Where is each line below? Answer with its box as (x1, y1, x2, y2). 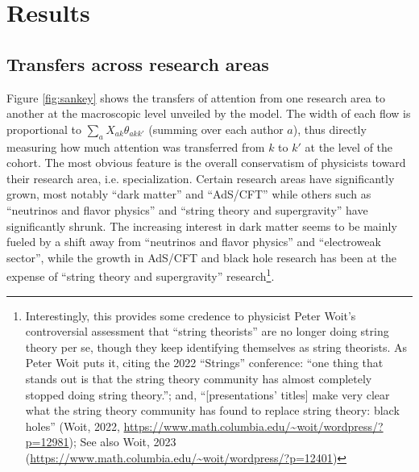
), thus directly (292, 120, 367, 137)
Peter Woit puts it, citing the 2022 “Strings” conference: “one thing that (25, 354, 384, 371)
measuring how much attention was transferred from (6, 138, 265, 155)
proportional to (6, 120, 82, 137)
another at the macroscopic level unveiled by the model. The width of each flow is (6, 105, 411, 122)
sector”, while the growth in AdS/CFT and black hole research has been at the (6, 249, 396, 265)
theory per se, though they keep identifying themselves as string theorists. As (25, 338, 408, 355)
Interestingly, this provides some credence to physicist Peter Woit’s (25, 307, 356, 324)
